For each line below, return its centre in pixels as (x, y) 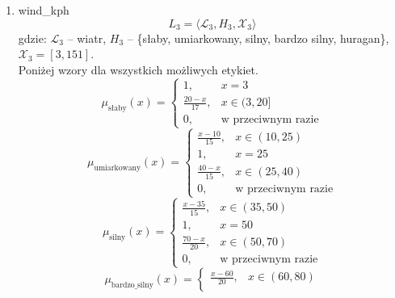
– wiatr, (87, 38)
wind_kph (44, 10)
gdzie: (32, 38)
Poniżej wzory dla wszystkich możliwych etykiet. (138, 69)
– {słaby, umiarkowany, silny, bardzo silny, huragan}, (258, 38)
